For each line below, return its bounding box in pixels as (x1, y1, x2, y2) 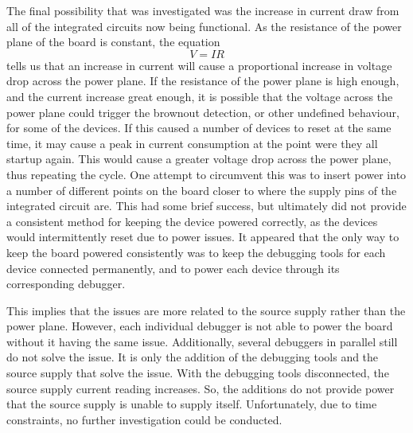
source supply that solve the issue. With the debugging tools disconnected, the (6, 365, 389, 381)
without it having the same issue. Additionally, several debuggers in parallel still (6, 333, 398, 349)
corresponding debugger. (6, 275, 126, 292)
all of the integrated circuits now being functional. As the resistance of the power (6, 18, 402, 34)
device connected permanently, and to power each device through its (6, 259, 340, 276)
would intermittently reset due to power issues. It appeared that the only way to (6, 228, 399, 245)
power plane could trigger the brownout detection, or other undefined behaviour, (6, 103, 399, 120)
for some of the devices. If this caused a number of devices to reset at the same (6, 119, 392, 136)
